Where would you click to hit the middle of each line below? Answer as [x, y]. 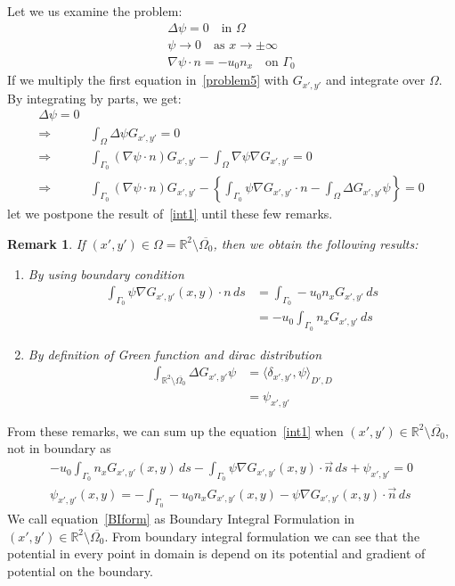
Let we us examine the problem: [95, 11]
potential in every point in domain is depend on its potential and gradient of [216, 553]
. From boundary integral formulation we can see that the [262, 536]
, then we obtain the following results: [316, 243]
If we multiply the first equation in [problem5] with [148, 80]
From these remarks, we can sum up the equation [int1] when [175, 430]
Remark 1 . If [46, 243]
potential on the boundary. [80, 570]
